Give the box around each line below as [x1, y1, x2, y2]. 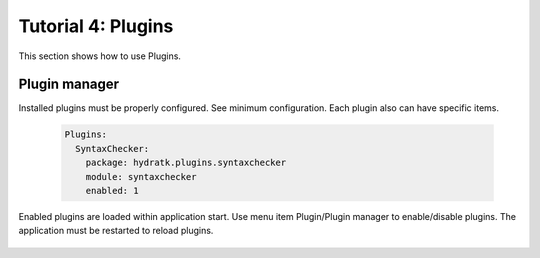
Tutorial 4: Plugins [18, 15, 174, 37]
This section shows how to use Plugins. [18, 50, 182, 62]
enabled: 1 [85, 185, 139, 196]
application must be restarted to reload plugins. [18, 225, 214, 237]
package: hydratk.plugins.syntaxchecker [85, 157, 287, 169]
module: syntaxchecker [85, 171, 197, 182]
